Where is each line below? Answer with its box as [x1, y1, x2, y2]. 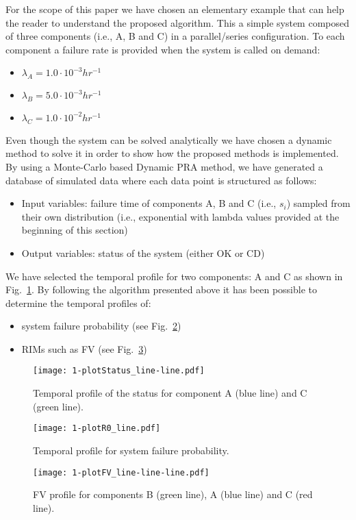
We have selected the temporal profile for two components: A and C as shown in [5, 269, 343, 283]
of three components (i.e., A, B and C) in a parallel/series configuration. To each [5, 29, 345, 43]
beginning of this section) [21, 223, 128, 237]
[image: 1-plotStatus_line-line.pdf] [33, 366, 205, 376]
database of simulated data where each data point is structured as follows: [5, 173, 317, 187]
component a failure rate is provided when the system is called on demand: [5, 42, 320, 56]
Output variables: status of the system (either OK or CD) [21, 245, 265, 260]
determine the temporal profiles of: [5, 295, 151, 310]
